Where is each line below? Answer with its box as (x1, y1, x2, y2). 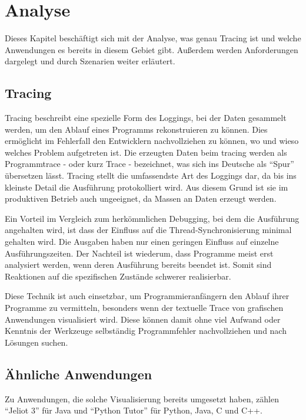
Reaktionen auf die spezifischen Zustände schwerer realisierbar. (5, 270, 231, 282)
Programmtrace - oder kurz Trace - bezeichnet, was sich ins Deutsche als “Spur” (5, 157, 294, 170)
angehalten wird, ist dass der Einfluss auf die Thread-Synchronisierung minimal (5, 224, 292, 236)
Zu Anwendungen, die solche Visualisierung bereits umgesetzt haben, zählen (5, 392, 279, 405)
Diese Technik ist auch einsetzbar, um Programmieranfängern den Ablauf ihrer (5, 290, 290, 302)
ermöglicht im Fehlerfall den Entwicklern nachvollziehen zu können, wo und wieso (5, 134, 299, 147)
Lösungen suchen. (5, 336, 68, 348)
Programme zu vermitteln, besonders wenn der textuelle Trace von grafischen (5, 301, 284, 314)
